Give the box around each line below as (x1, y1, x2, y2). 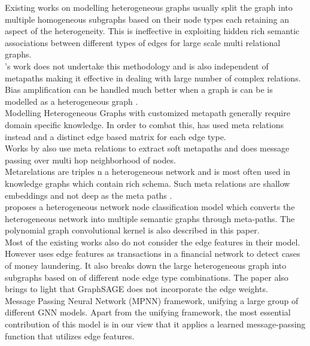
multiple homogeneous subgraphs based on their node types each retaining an (5, 13, 289, 25)
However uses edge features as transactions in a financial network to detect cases (5, 247, 300, 260)
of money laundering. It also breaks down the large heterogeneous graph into (5, 259, 287, 272)
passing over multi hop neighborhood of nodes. (5, 153, 176, 166)
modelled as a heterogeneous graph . (5, 95, 138, 107)
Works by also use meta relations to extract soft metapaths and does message (5, 142, 290, 154)
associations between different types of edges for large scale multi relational (5, 36, 281, 48)
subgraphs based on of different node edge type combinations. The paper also (5, 271, 288, 283)
